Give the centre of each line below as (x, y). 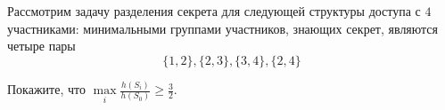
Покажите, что (46, 89)
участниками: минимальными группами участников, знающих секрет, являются (223, 28)
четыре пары (41, 46)
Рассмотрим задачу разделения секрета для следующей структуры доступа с (214, 11)
